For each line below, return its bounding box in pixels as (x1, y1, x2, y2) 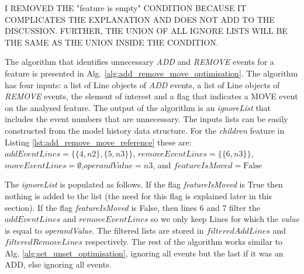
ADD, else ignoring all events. (5, 258, 112, 270)
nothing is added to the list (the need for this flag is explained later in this (5, 189, 272, 202)
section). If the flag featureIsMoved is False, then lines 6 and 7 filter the (5, 201, 260, 213)
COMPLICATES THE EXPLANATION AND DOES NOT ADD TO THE (5, 13, 275, 25)
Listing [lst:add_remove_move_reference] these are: (5, 136, 192, 148)
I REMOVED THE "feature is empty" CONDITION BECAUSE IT (5, 2, 247, 13)
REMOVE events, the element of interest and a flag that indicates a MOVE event (5, 90, 298, 102)
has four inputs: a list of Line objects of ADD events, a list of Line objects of (5, 78, 280, 91)
